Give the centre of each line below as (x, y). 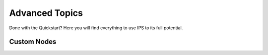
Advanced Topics (46, 13)
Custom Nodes (33, 42)
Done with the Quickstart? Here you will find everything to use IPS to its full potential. (96, 28)
